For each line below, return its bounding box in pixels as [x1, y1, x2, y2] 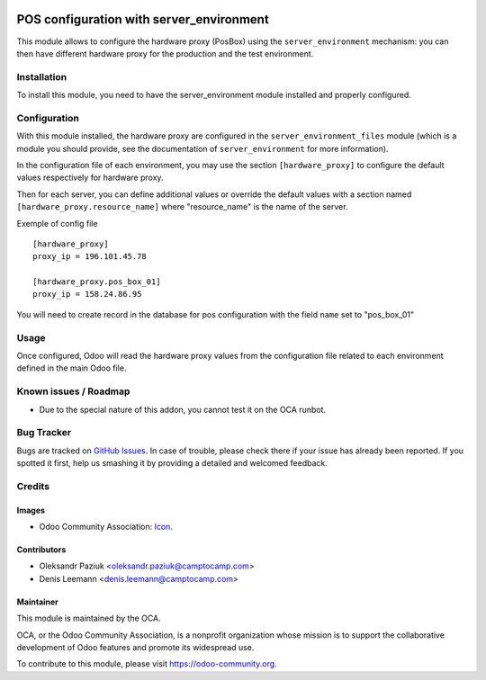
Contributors [16, 544, 67, 555]
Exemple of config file [16, 218, 98, 228]
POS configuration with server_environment [16, 12, 269, 27]
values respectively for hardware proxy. [16, 172, 164, 183]
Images [16, 505, 45, 515]
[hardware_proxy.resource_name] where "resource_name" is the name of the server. [16, 201, 348, 212]
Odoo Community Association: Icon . [39, 522, 173, 532]
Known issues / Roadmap [16, 385, 130, 398]
